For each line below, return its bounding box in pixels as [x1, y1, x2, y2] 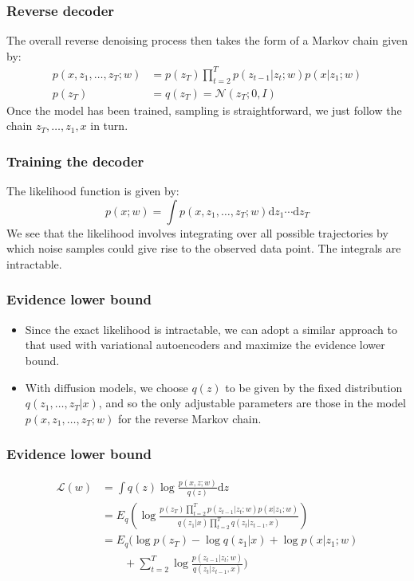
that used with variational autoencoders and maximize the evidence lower [25, 336, 385, 353]
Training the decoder [6, 151, 144, 171]
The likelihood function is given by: [6, 183, 179, 199]
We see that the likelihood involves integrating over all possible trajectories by [6, 224, 388, 241]
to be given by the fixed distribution [225, 379, 403, 395]
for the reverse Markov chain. [117, 410, 262, 426]
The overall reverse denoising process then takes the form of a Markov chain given [6, 32, 408, 49]
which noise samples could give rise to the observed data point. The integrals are [6, 240, 401, 257]
